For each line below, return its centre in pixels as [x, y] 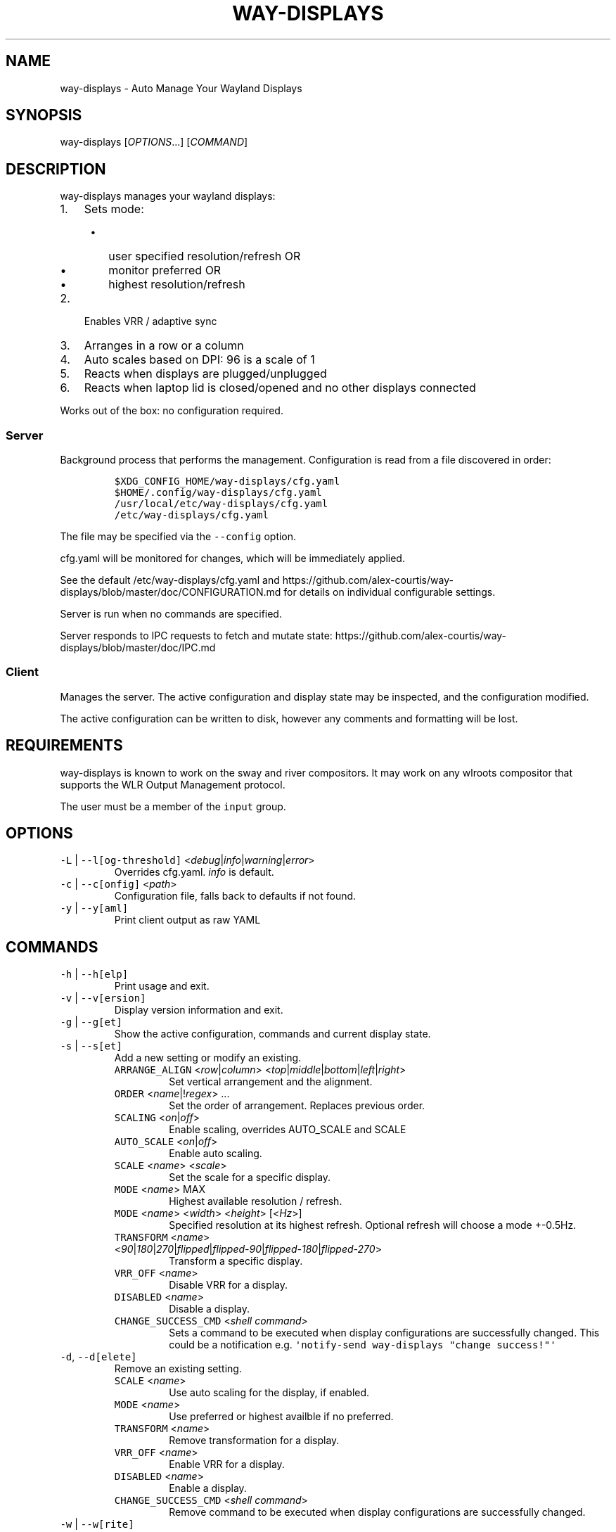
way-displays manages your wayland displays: [168, 196]
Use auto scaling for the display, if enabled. [269, 1393]
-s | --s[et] [91, 1046]
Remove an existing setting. [178, 1369]
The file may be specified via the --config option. [178, 537]
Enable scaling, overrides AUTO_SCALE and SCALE [288, 1130]
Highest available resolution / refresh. [256, 1201]
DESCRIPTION [56, 169]
